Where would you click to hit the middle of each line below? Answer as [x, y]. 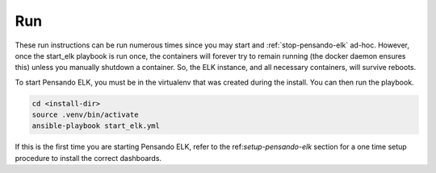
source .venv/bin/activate [85, 115]
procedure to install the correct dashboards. [88, 158]
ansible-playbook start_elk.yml [96, 126]
